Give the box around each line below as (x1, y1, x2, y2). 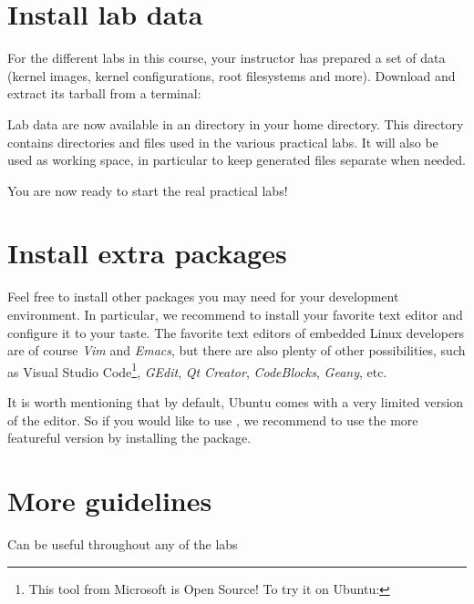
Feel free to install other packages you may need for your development (7, 287, 399, 306)
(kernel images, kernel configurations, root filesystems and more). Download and (7, 66, 456, 85)
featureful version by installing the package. (7, 428, 252, 447)
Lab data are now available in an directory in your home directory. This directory (7, 114, 464, 133)
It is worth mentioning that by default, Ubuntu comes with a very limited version (7, 393, 464, 412)
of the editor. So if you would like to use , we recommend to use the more (7, 410, 418, 429)
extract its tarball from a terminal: (7, 84, 201, 103)
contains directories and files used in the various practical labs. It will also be (7, 132, 438, 151)
